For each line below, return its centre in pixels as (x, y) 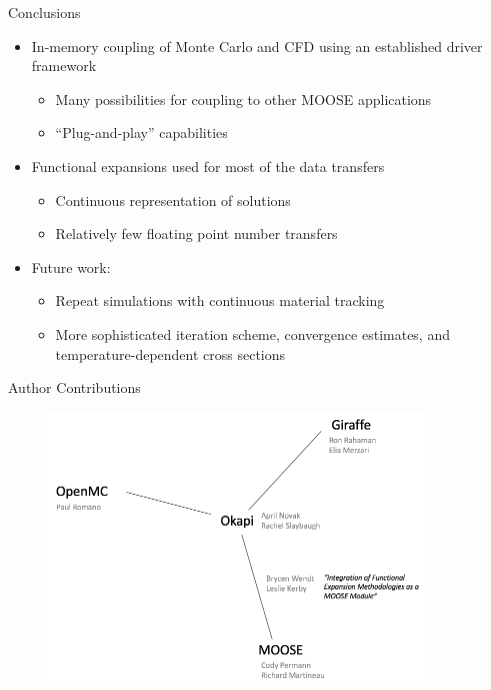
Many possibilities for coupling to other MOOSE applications (243, 98)
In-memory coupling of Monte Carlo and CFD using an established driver (257, 45)
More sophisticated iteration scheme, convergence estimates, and (252, 333)
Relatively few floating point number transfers (196, 233)
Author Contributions (74, 387)
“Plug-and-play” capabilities (141, 132)
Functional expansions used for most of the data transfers (208, 165)
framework (64, 65)
